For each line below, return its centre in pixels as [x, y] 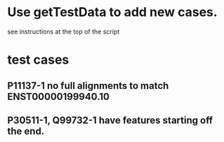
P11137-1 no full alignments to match [88, 86]
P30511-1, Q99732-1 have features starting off [110, 120]
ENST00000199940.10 [59, 96]
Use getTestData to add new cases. [112, 12]
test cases [38, 60]
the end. [26, 131]
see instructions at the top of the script [64, 31]
